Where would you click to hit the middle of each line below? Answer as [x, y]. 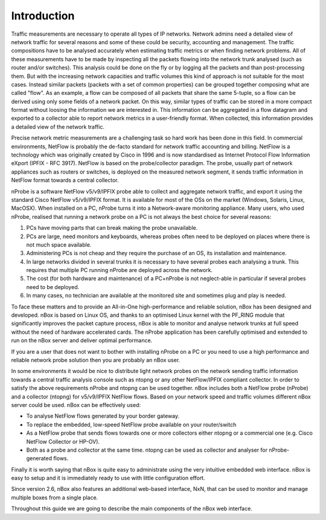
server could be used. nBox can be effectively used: [76, 405]
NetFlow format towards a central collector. [65, 180]
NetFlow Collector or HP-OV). [63, 441]
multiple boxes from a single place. [55, 497]
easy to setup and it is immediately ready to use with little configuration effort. [108, 478]
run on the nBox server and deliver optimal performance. [82, 340]
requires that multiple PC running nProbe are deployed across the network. [120, 270]
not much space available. [59, 244]
